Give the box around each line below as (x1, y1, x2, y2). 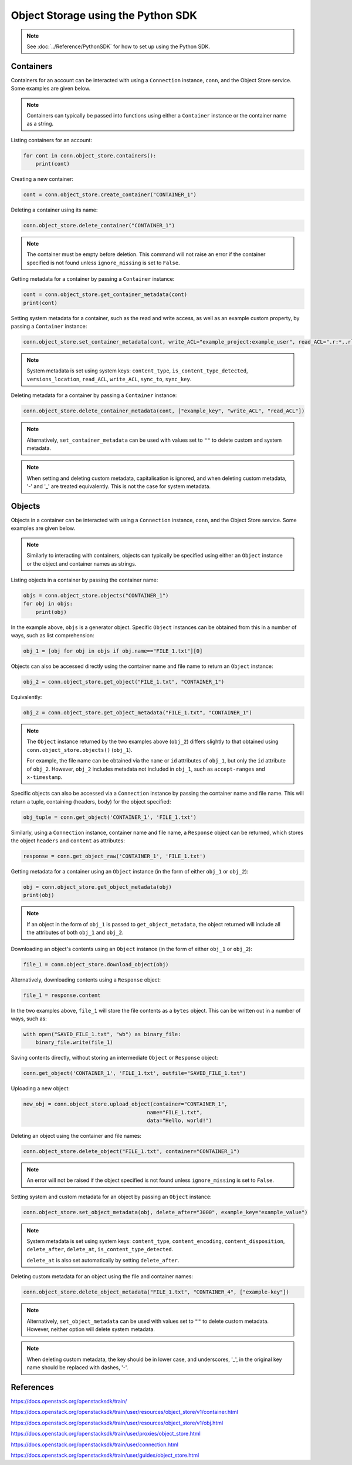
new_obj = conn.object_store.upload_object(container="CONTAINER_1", (23, 1101, 228, 1107)
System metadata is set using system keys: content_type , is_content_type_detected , (26, 367, 248, 374)
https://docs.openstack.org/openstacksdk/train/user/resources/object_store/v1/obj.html (11, 1419, 224, 1426)
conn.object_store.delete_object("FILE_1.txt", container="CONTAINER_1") (23, 1148, 240, 1154)
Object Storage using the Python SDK (11, 9, 198, 22)
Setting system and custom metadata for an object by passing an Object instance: (11, 1193, 212, 1200)
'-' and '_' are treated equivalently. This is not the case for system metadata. (26, 483, 211, 490)
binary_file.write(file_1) (35, 1039, 114, 1046)
